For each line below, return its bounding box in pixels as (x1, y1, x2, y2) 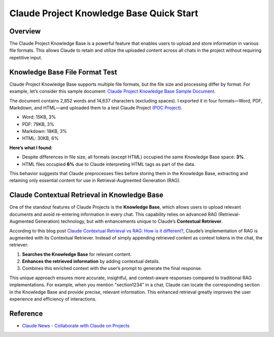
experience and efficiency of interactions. (9, 296, 96, 302)
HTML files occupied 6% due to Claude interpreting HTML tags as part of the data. (22, 161, 195, 167)
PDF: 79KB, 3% (22, 121, 54, 127)
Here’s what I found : (9, 145, 53, 151)
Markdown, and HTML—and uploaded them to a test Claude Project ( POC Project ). (9, 105, 183, 111)
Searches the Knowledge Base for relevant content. (22, 251, 132, 257)
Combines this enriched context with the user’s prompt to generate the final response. (22, 265, 202, 272)
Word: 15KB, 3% (22, 114, 56, 120)
